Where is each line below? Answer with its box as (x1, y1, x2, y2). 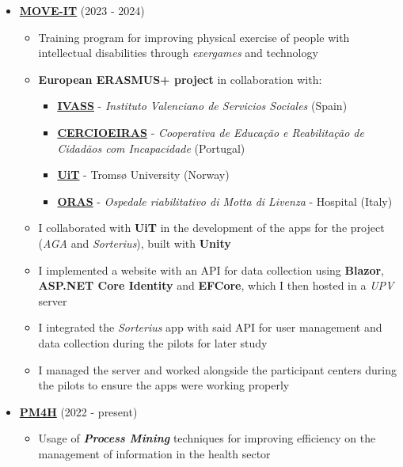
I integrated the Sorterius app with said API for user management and (38, 319, 382, 336)
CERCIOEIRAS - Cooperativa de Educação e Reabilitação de (57, 123, 364, 140)
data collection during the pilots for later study (38, 334, 268, 351)
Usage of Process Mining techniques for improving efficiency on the (38, 430, 376, 446)
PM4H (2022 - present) (19, 403, 138, 420)
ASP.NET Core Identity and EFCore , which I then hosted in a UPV (38, 277, 394, 294)
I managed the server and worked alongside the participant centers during (38, 361, 397, 378)
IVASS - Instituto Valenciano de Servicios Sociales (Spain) (57, 97, 348, 114)
